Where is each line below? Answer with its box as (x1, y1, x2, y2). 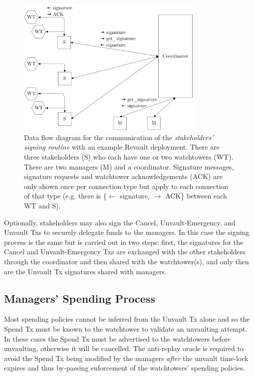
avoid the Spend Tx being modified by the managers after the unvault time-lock (4, 353, 249, 363)
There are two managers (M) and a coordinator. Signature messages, (24, 161, 234, 172)
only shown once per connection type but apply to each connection (24, 181, 229, 191)
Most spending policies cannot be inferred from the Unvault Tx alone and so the (4, 314, 250, 324)
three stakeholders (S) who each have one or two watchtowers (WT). (24, 151, 234, 162)
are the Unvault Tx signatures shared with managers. (4, 266, 167, 276)
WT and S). (24, 200, 61, 210)
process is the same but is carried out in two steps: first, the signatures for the (4, 236, 244, 247)
